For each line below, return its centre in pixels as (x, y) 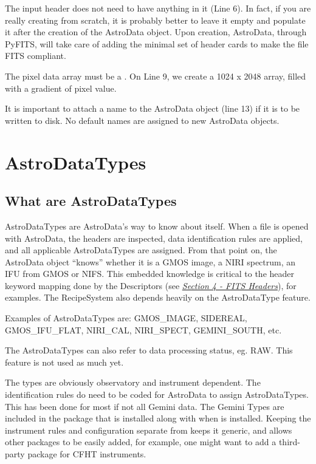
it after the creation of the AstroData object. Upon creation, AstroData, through (156, 32)
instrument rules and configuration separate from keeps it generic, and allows (149, 430)
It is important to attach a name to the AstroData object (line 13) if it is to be (153, 108)
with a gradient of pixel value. (61, 88)
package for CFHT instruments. (87, 454)
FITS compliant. (36, 56)
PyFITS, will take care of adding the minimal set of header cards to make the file (157, 43)
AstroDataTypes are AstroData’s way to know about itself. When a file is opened (157, 226)
